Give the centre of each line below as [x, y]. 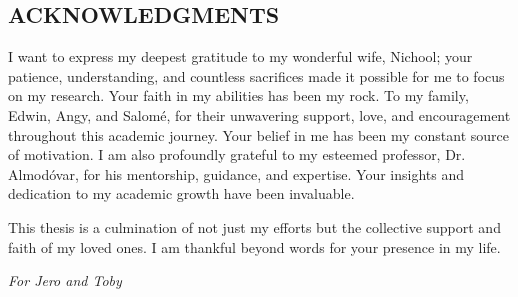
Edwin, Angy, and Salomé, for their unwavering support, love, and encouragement [259, 114]
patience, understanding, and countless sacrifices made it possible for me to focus [256, 75]
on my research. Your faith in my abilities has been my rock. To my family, [238, 95]
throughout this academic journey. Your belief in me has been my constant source [258, 134]
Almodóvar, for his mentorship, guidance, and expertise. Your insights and [236, 173]
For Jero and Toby [65, 280]
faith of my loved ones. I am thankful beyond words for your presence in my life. [254, 246]
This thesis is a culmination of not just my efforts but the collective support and [254, 226]
